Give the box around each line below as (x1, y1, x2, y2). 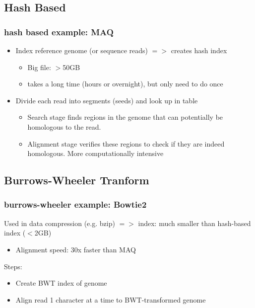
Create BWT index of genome (15, 278, 107, 288)
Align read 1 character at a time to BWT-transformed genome (15, 294, 206, 305)
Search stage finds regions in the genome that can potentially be (27, 112, 223, 122)
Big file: (27, 62, 51, 72)
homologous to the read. (27, 121, 101, 132)
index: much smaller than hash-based (138, 218, 251, 228)
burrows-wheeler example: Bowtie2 (4, 198, 147, 211)
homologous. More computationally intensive (27, 148, 164, 158)
